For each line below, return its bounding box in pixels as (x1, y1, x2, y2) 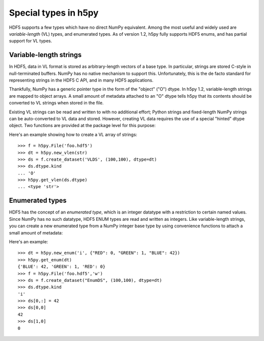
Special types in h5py (9, 7, 99, 18)
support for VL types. (9, 38, 52, 44)
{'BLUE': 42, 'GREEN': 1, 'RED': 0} (18, 264, 106, 270)
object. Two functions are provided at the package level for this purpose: (9, 123, 156, 128)
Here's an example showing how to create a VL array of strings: (9, 131, 137, 137)
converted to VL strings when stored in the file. (9, 100, 104, 106)
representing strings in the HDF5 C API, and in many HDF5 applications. (9, 77, 154, 83)
